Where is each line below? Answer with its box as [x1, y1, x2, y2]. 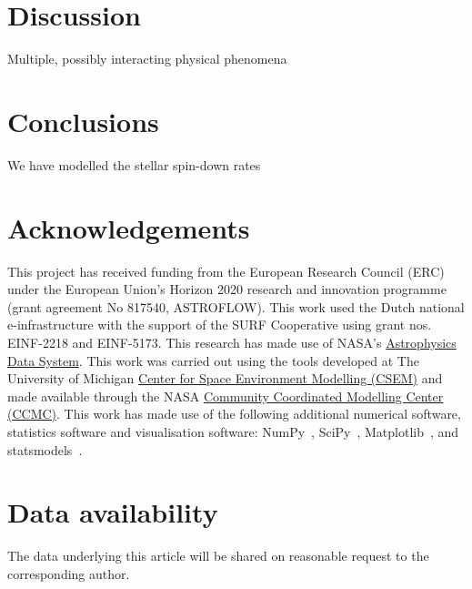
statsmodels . [7, 440, 83, 459]
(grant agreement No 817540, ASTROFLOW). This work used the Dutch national [7, 297, 465, 316]
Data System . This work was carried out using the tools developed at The [7, 350, 419, 370]
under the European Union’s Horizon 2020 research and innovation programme [7, 279, 447, 299]
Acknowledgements [7, 208, 250, 246]
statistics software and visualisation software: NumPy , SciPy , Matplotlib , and [7, 421, 459, 441]
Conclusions [7, 102, 159, 139]
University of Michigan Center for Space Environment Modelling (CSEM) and [7, 369, 443, 388]
